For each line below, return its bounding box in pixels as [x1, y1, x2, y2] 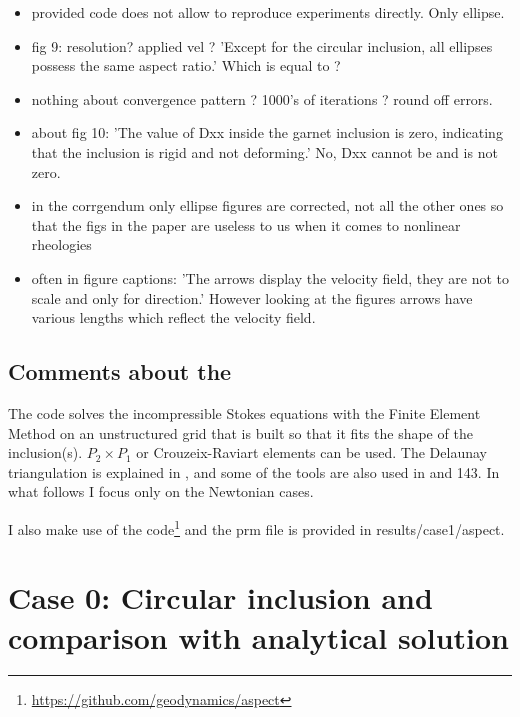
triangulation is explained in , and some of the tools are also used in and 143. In [8, 461, 500, 482]
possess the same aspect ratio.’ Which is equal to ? [31, 55, 341, 76]
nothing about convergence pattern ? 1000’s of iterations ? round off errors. [31, 88, 493, 109]
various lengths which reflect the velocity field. [31, 307, 316, 328]
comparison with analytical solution [8, 616, 510, 657]
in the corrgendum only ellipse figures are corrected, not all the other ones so [31, 195, 504, 216]
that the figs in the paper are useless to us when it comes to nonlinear [31, 214, 461, 235]
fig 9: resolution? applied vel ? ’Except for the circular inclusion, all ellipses [31, 35, 493, 56]
